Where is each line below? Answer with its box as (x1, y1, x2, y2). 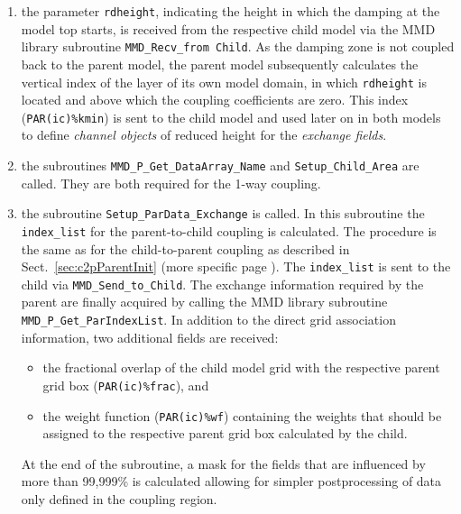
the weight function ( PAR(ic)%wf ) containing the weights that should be (42, 406, 442, 425)
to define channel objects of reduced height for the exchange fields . (21, 125, 387, 144)
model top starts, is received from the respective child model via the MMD (21, 19, 436, 38)
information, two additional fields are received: (21, 327, 279, 346)
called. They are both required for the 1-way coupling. (21, 173, 321, 192)
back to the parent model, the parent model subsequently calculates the (21, 54, 419, 73)
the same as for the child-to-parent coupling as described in (21, 239, 350, 258)
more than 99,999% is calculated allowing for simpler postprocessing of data (21, 472, 442, 491)
